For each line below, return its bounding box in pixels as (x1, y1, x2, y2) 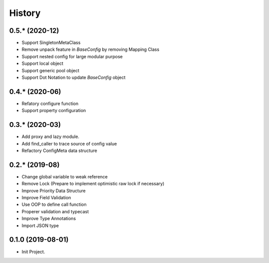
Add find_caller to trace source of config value (21, 140, 117, 146)
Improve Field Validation (21, 195, 71, 201)
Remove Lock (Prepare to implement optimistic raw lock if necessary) (21, 181, 164, 187)
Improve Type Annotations (21, 216, 76, 222)
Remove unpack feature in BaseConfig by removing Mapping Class (21, 46, 159, 52)
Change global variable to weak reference (21, 173, 108, 179)
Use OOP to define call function (21, 202, 87, 208)
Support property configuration (21, 108, 86, 114)
